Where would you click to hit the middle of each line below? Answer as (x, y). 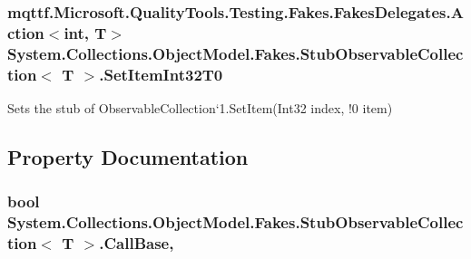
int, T (85, 32)
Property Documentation (128, 156)
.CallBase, (137, 243)
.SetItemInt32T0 (161, 74)
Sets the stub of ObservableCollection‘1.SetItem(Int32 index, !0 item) (200, 107)
